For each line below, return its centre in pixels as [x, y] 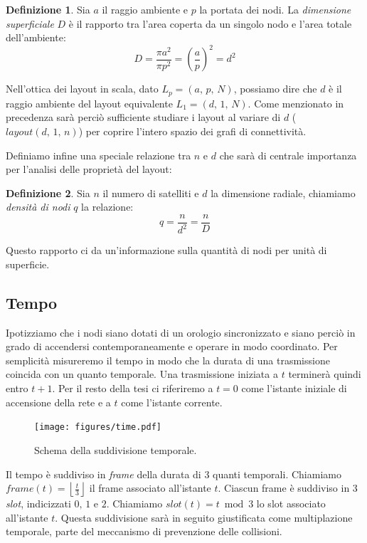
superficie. [28, 264]
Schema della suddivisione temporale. [116, 449]
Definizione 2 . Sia [48, 193]
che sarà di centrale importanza [288, 155]
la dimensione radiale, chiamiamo [283, 193]
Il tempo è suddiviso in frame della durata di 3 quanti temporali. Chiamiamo [174, 474]
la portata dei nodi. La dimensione [275, 9]
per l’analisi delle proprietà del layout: [89, 169]
